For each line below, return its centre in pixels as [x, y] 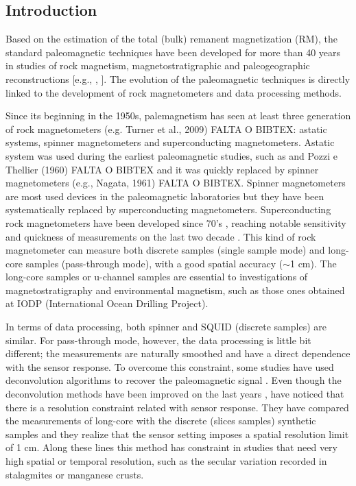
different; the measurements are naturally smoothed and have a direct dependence [178, 353]
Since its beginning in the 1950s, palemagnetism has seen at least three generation [178, 116]
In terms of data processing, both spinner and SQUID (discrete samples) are [166, 327]
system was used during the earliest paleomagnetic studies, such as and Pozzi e [171, 155]
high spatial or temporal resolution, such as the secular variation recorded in [166, 461]
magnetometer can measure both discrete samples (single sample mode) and [165, 250]
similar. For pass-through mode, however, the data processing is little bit [158, 340]
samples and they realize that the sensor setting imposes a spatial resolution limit [177, 434]
